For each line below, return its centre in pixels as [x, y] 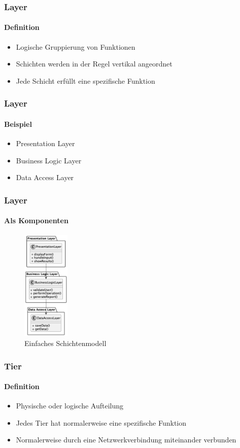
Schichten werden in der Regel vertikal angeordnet [94, 64]
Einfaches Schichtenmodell [65, 343]
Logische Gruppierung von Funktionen [76, 46]
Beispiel [18, 124]
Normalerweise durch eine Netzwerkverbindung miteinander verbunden [126, 440]
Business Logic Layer [49, 160]
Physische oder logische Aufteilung [70, 406]
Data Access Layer [45, 177]
